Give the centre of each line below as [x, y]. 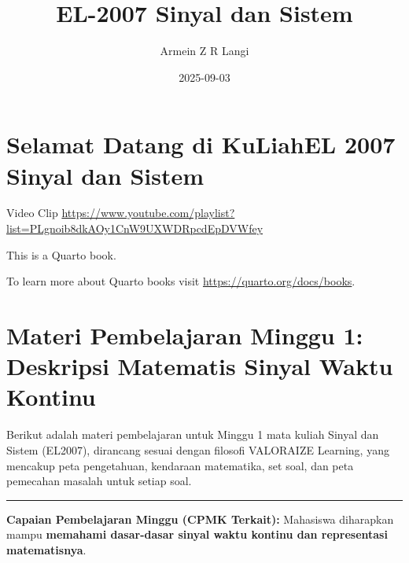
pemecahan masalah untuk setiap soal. [99, 481]
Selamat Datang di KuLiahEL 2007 [201, 144]
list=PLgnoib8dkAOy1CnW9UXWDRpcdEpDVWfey [135, 228]
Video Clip [32, 213]
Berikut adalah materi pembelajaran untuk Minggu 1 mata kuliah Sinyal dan [193, 434]
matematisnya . [46, 549]
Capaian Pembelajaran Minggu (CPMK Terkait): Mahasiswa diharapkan [200, 519]
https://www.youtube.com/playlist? [148, 213]
